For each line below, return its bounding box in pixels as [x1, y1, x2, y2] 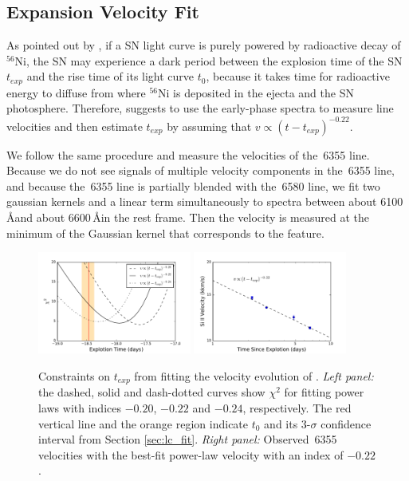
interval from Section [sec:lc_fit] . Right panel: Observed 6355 [38, 431, 337, 447]
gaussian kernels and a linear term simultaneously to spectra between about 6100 [6, 193, 403, 210]
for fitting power [284, 384, 364, 400]
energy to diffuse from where [6, 84, 146, 101]
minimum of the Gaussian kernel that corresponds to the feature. [6, 224, 324, 241]
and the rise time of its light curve [26, 68, 195, 85]
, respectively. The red [242, 399, 352, 416]
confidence [321, 415, 372, 432]
